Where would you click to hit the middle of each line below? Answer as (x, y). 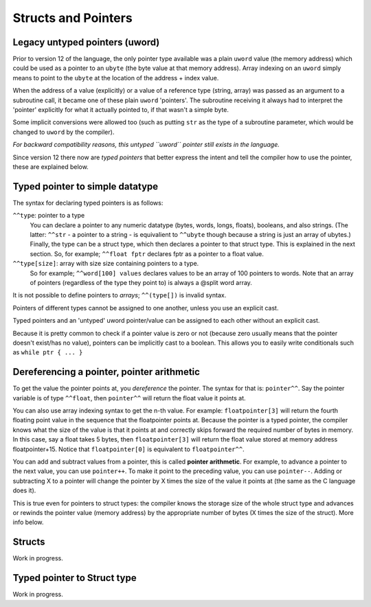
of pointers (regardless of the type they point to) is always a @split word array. (141, 283)
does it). (24, 490)
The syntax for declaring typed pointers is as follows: (88, 203)
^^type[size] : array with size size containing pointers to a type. (106, 264)
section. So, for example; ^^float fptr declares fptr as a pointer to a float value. (147, 253)
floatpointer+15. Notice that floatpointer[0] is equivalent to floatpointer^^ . (128, 449)
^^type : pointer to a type (49, 216)
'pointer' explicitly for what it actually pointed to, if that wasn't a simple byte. (121, 110)
